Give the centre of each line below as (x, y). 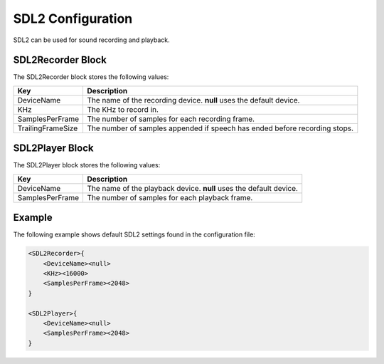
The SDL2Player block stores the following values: (87, 165)
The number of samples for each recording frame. (171, 119)
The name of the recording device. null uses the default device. (193, 100)
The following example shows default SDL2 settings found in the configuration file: (134, 234)
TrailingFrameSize (48, 128)
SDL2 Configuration (73, 19)
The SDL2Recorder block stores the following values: (91, 77)
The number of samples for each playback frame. (170, 197)
